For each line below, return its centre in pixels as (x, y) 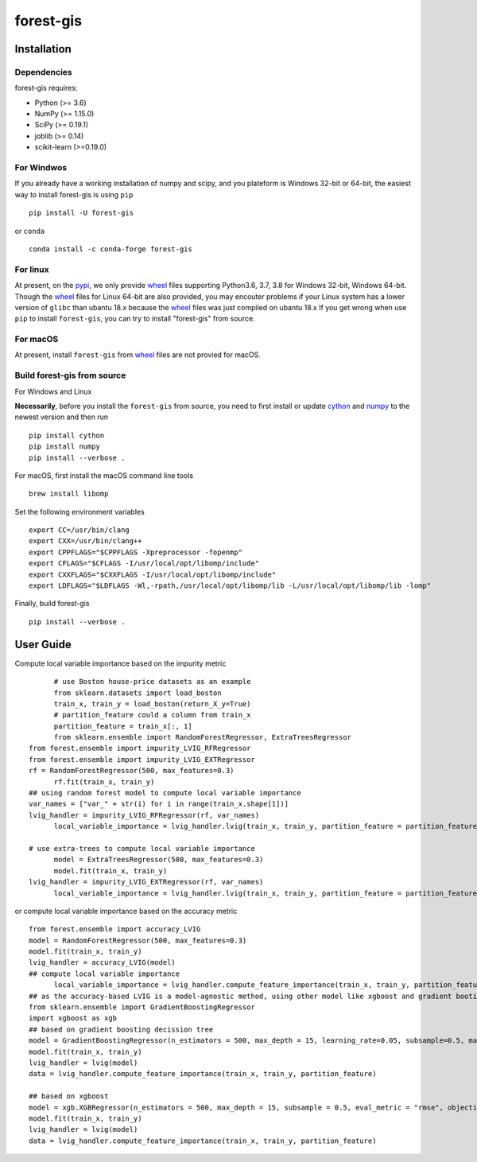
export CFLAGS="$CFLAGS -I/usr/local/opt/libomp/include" (144, 564)
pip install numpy (65, 447)
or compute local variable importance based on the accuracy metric (126, 911)
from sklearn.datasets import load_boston (138, 693)
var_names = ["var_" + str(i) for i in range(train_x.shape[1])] (159, 804)
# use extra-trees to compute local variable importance (142, 848)
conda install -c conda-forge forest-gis (111, 249)
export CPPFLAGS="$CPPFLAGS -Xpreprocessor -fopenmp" (136, 552)
